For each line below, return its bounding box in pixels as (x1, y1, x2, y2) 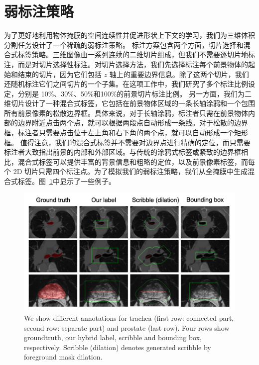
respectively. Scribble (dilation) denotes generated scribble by (24, 342, 211, 352)
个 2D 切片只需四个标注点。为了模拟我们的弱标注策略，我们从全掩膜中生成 (4, 166, 248, 177)
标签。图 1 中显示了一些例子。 (17, 176, 116, 186)
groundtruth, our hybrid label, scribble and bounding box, (24, 332, 202, 343)
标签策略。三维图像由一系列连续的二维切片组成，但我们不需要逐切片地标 (17, 49, 255, 60)
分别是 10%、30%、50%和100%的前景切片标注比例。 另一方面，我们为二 (17, 88, 252, 98)
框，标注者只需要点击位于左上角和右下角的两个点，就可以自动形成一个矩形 (4, 127, 248, 138)
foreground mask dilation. (24, 352, 103, 362)
